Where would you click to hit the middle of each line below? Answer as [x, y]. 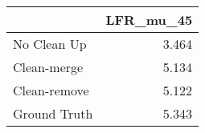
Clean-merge [48, 67]
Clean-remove [51, 90]
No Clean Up [50, 44]
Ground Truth [53, 113]
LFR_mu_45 [149, 20]
